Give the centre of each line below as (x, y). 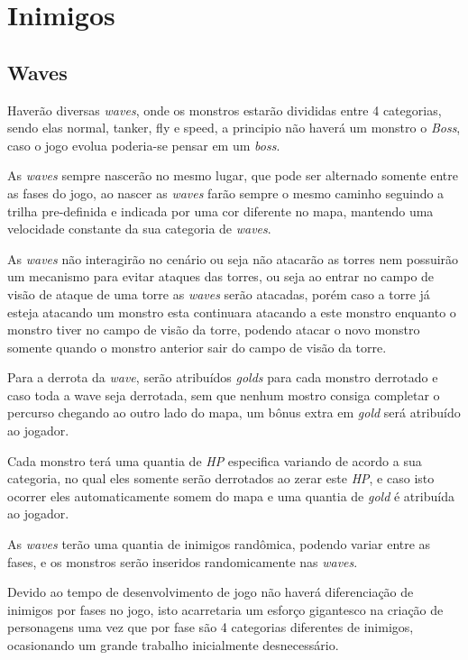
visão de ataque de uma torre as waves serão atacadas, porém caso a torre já (219, 293)
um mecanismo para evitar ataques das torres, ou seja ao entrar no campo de (221, 276)
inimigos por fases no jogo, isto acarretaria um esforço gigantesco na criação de (225, 609)
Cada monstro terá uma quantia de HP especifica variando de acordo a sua (215, 460)
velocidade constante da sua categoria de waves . (139, 229)
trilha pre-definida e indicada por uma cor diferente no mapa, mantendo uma (220, 211)
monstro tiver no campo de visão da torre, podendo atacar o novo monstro (214, 330)
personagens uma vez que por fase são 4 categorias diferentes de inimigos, (211, 627)
